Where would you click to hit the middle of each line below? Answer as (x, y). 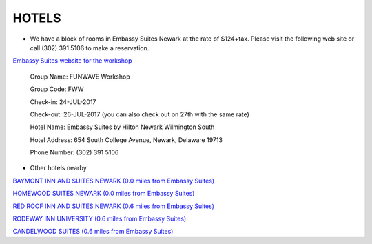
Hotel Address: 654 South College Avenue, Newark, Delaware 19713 (126, 140)
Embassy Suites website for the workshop (72, 61)
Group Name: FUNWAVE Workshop (80, 77)
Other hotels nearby (59, 168)
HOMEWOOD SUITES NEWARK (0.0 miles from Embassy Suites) (104, 194)
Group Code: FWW (57, 89)
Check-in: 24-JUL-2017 (63, 102)
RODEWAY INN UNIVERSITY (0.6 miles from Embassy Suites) (100, 219)
